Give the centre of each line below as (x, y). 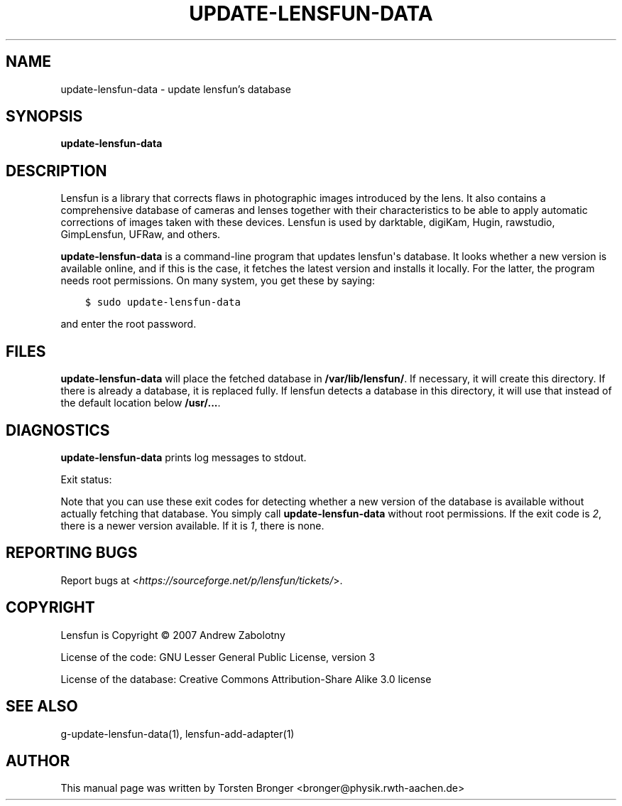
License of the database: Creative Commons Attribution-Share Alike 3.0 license (246, 679)
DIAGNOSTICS (58, 430)
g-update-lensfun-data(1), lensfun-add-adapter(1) (178, 734)
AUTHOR (38, 761)
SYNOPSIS (44, 117)
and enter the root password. (129, 324)
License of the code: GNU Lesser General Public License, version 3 (218, 657)
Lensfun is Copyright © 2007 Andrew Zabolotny (173, 635)
